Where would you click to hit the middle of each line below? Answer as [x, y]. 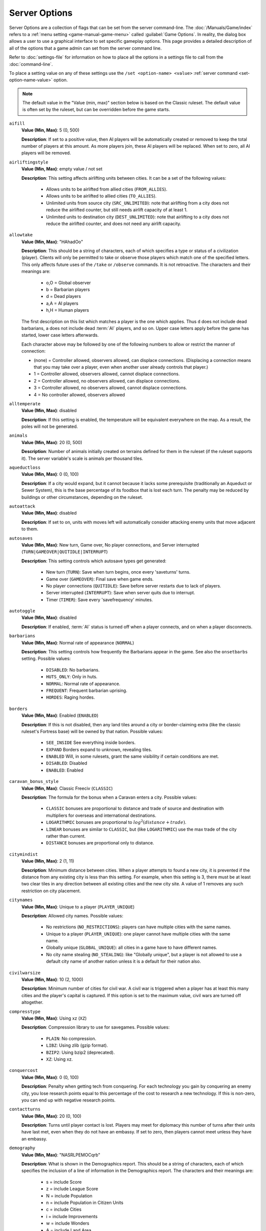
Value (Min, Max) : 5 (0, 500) [50, 130]
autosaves [21, 538]
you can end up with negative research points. [68, 1100]
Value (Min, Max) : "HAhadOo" [52, 242]
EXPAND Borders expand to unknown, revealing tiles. [99, 749]
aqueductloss [25, 468]
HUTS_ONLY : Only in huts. [72, 677]
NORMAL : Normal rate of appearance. [83, 683]
